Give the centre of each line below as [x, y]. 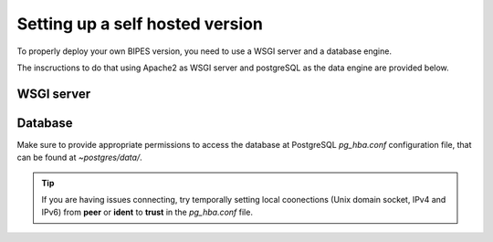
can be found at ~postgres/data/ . [80, 158]
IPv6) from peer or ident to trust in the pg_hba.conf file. [147, 212]
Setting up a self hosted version [140, 24]
